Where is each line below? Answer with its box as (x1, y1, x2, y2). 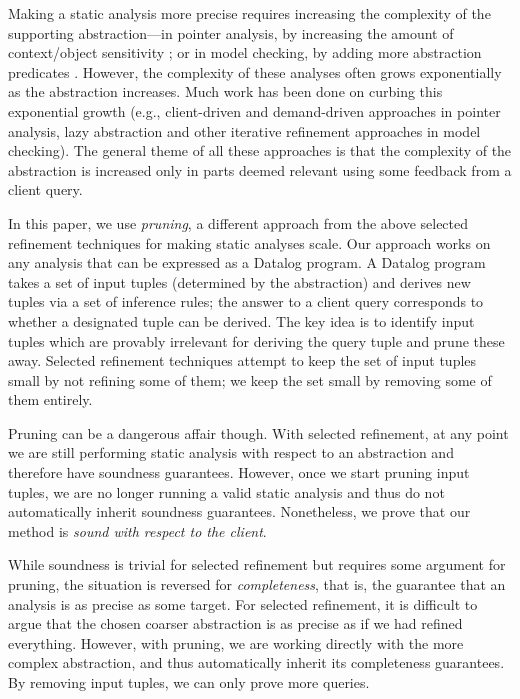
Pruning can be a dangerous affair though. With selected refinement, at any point (8, 422, 509, 443)
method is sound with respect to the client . (8, 520, 267, 541)
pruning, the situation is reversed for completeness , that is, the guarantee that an (8, 574, 506, 595)
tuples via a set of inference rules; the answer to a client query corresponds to (8, 291, 484, 312)
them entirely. (8, 389, 93, 410)
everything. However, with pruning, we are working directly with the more (8, 632, 464, 653)
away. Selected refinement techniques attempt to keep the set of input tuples (8, 350, 477, 371)
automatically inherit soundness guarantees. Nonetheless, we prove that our (8, 501, 471, 522)
